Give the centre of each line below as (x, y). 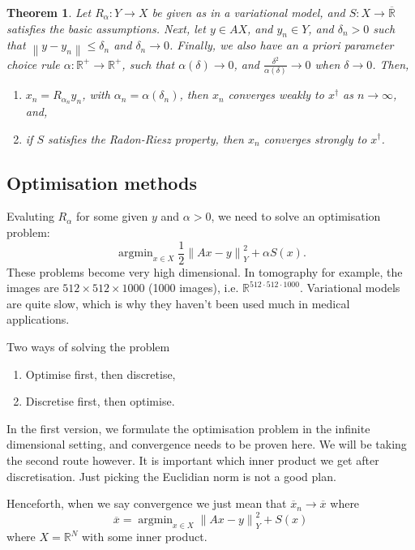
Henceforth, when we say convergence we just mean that (147, 503)
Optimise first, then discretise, (101, 374)
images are (33, 288)
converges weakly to (276, 95)
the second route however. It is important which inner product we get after (193, 460)
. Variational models (350, 288)
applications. (38, 319)
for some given (112, 216)
